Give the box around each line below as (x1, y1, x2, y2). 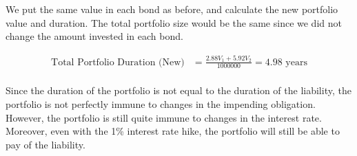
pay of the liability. (6, 137, 85, 151)
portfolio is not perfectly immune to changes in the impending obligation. (6, 96, 316, 111)
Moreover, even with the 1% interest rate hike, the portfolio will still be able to (6, 124, 340, 138)
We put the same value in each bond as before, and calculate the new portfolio (6, 2, 338, 16)
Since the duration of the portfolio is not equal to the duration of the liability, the (6, 83, 351, 98)
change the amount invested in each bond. (6, 29, 183, 43)
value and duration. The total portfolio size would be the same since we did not (6, 15, 342, 30)
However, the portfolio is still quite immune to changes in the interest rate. (6, 110, 322, 124)
